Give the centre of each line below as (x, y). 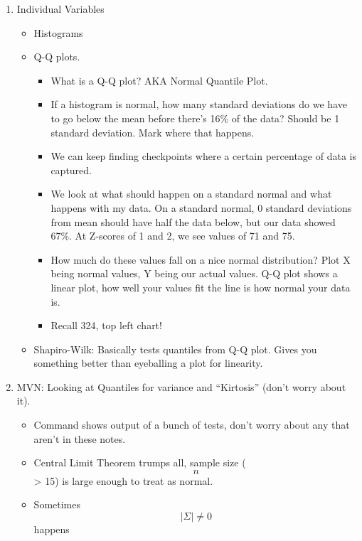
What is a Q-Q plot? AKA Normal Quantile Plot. (159, 80)
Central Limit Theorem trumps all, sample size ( (140, 462)
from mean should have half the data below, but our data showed (193, 221)
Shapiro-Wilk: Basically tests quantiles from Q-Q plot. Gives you (175, 349)
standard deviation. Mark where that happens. (153, 132)
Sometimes (57, 504)
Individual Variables (60, 9)
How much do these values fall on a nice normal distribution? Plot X (201, 259)
